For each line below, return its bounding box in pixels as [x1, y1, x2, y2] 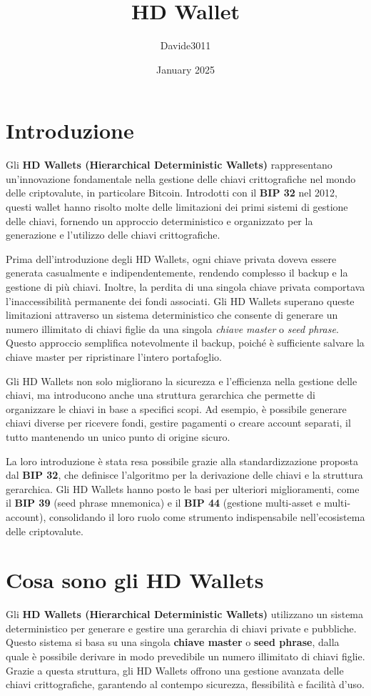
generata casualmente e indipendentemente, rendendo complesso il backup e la [6, 265, 348, 280]
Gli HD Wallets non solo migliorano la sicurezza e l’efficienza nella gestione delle [6, 373, 357, 388]
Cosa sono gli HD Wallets [6, 565, 264, 595]
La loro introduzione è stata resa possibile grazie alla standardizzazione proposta [6, 453, 359, 468]
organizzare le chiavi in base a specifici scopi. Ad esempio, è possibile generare [6, 401, 347, 416]
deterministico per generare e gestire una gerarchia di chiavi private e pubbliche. [6, 620, 357, 635]
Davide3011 [160, 38, 211, 53]
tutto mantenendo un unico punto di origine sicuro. [6, 429, 230, 444]
